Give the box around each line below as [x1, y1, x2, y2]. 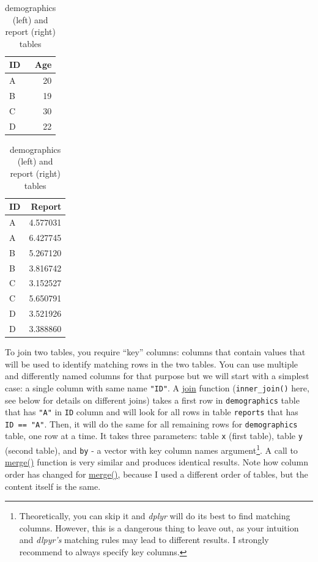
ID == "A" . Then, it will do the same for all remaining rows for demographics [5, 417, 298, 430]
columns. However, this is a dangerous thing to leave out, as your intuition [19, 521, 299, 534]
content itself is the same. [5, 479, 101, 492]
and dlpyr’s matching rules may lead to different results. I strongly [19, 533, 269, 546]
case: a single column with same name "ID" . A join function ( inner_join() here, [5, 381, 309, 394]
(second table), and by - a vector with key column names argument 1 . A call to [5, 442, 298, 456]
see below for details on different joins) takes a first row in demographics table [5, 393, 300, 406]
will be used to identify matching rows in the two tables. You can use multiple [5, 357, 298, 370]
